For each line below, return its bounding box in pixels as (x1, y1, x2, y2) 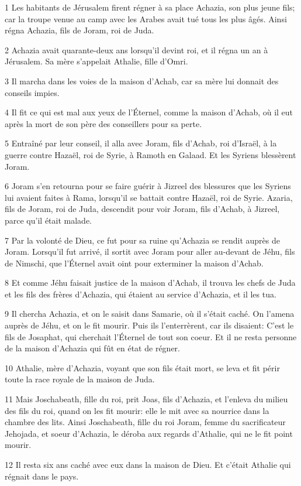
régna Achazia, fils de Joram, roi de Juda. (5, 24, 154, 36)
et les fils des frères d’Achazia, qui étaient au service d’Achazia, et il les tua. (5, 288, 276, 300)
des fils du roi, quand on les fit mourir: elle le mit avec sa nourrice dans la (5, 404, 269, 416)
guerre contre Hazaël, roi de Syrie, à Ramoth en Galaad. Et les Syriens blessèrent (5, 148, 296, 160)
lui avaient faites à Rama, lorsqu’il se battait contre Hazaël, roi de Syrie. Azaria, (5, 191, 293, 203)
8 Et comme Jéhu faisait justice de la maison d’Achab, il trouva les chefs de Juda (5, 276, 296, 289)
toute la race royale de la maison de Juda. (5, 373, 155, 385)
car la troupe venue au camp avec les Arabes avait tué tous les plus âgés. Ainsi (5, 12, 287, 25)
